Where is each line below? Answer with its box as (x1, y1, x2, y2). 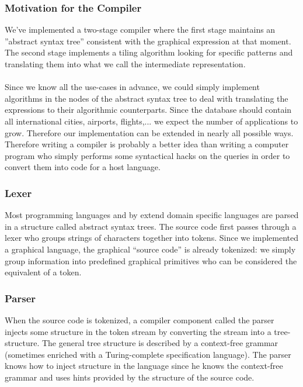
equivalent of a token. (5, 266, 82, 278)
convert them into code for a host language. (5, 161, 161, 173)
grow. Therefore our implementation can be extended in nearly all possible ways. (5, 126, 294, 139)
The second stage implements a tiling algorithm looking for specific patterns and (5, 46, 293, 58)
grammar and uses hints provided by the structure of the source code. (5, 371, 255, 383)
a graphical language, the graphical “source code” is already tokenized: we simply (5, 243, 296, 255)
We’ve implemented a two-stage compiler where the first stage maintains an (5, 23, 276, 36)
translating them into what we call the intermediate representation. (5, 58, 246, 70)
